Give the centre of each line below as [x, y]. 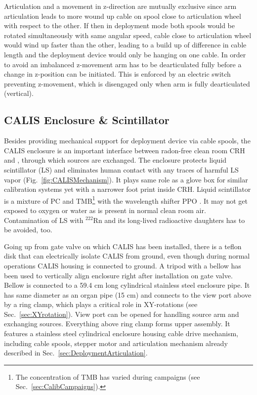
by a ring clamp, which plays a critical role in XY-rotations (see [101, 304]
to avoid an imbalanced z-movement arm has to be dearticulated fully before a [123, 64]
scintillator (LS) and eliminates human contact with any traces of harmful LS [121, 169]
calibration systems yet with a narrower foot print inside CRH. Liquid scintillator [128, 189]
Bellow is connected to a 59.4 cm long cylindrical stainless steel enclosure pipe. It [127, 285]
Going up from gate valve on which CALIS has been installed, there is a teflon [123, 246]
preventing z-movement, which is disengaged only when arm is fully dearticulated [127, 83]
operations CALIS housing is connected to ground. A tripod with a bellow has [123, 265]
